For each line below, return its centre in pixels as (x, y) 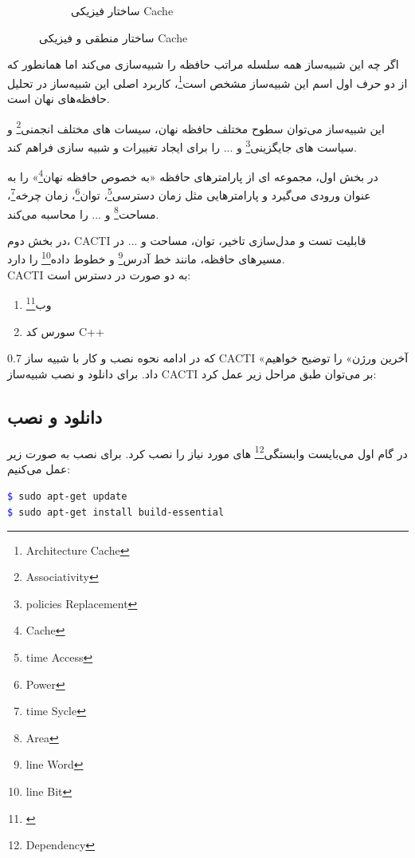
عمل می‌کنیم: (39, 468)
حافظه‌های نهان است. (59, 99)
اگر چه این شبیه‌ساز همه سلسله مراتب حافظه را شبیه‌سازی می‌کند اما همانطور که (203, 64)
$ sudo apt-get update (67, 497)
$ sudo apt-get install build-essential (116, 513)
